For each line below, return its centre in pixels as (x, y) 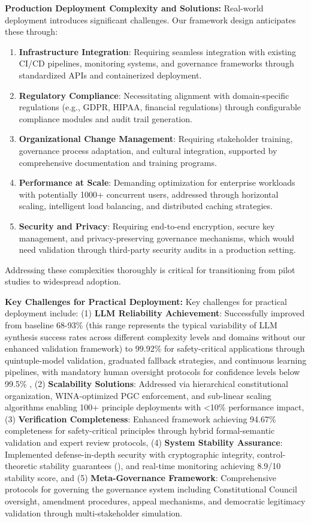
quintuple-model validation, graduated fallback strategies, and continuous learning (156, 360)
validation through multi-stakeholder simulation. (94, 513)
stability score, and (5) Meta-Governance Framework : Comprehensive (141, 477)
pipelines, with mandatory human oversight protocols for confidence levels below (153, 372)
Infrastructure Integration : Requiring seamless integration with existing (158, 51)
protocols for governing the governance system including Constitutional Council (151, 489)
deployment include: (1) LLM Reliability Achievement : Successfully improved (155, 313)
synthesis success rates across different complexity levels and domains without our (155, 336)
